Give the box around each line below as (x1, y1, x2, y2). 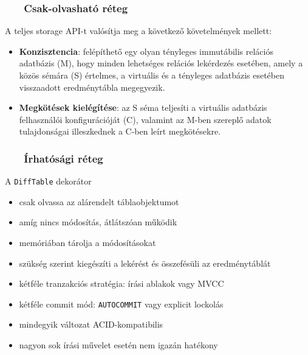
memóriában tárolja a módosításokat (19, 236, 156, 249)
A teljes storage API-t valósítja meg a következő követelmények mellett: (5, 24, 272, 37)
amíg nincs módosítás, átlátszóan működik (19, 216, 177, 228)
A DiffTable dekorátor (5, 175, 92, 188)
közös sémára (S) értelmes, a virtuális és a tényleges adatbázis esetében (19, 69, 284, 81)
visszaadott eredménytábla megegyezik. (19, 80, 165, 93)
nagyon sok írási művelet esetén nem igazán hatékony (19, 339, 218, 351)
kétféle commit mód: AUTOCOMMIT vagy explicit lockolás (19, 297, 224, 310)
